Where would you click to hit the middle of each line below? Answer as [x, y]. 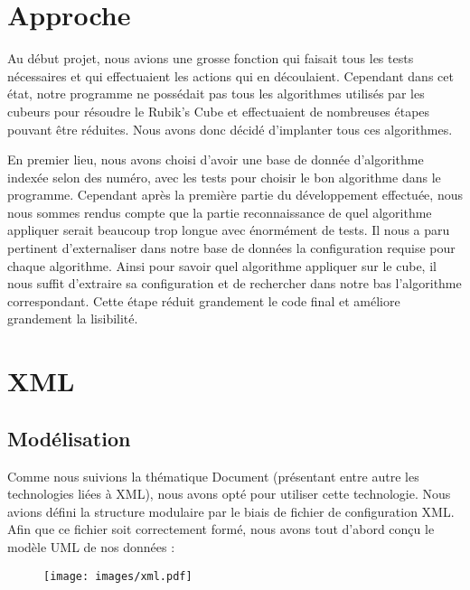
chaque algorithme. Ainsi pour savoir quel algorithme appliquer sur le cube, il [222, 265]
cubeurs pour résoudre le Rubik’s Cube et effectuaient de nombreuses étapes [219, 111]
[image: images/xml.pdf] [118, 576]
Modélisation [69, 438]
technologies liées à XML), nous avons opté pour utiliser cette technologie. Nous [229, 494]
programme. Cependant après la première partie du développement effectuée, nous [235, 195]
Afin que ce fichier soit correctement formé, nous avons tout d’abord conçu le [221, 529]
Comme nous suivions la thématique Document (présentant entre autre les [213, 476]
